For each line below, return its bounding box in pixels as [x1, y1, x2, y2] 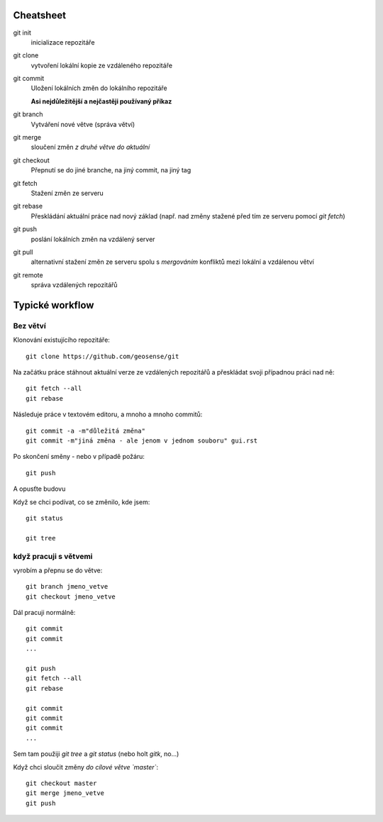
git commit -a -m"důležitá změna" [26, 426, 145, 435]
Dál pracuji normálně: [13, 609, 76, 617]
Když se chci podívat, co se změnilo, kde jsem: [13, 497, 150, 506]
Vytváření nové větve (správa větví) [30, 120, 135, 128]
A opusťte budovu [13, 484, 66, 493]
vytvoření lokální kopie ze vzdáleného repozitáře [30, 61, 173, 70]
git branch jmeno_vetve [26, 582, 109, 591]
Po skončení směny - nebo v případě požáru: [13, 452, 145, 461]
